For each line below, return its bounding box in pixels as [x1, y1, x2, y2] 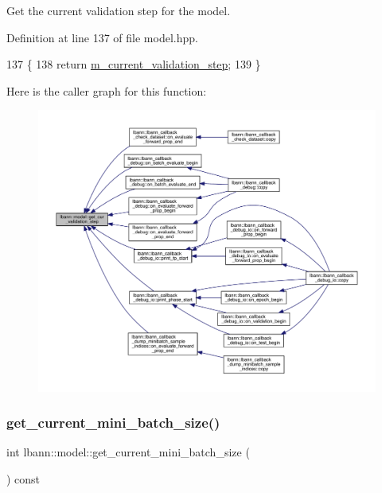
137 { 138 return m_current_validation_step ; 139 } [6, 56, 261, 72]
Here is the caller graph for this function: [6, 82, 207, 99]
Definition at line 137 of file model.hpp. [6, 29, 198, 45]
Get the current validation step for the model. [6, 2, 231, 18]
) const [6, 470, 41, 487]
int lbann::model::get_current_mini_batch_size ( [6, 444, 250, 460]
